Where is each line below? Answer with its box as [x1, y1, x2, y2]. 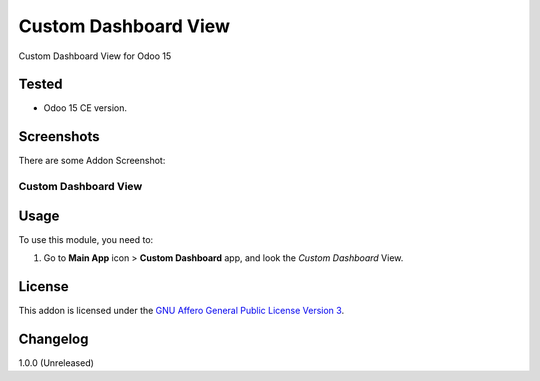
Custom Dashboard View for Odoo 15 [18, 50, 172, 62]
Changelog [18, 330, 89, 347]
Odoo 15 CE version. [43, 102, 128, 114]
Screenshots [18, 128, 100, 145]
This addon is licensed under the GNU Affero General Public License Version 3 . [18, 305, 345, 317]
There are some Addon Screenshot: [18, 155, 166, 167]
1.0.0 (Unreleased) [18, 357, 95, 369]
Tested [18, 76, 63, 93]
